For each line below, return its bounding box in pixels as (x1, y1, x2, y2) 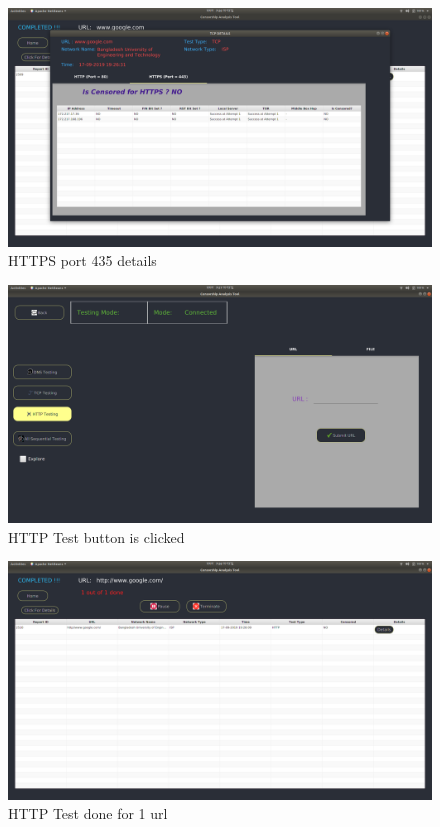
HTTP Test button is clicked (8, 526, 185, 547)
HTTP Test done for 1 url (8, 803, 168, 824)
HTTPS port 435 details (8, 250, 157, 271)
